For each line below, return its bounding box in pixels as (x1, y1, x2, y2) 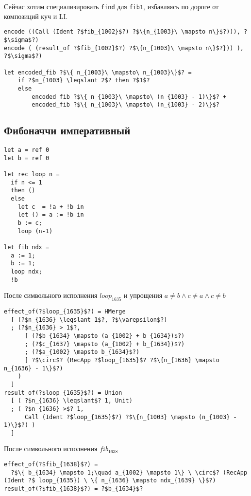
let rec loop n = (4, 170, 60, 178)
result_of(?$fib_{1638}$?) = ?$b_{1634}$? (4, 485, 143, 493)
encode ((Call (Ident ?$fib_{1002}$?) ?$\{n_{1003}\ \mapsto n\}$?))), (4, 28, 240, 36)
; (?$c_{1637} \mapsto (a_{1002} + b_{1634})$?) (24, 340, 185, 348)
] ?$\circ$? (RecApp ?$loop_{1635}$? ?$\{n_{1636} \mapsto (24, 356, 219, 364)
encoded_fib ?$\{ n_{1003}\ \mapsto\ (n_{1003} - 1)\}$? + (32, 93, 227, 100)
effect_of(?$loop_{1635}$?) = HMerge (4, 308, 126, 315)
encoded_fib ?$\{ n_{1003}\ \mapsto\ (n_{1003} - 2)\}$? (32, 101, 219, 109)
